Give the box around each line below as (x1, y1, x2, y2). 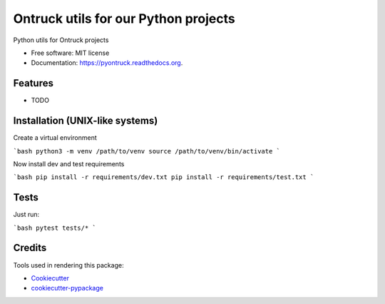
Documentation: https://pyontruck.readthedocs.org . (31, 59, 183, 67)
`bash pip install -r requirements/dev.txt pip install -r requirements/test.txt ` (13, 173, 314, 181)
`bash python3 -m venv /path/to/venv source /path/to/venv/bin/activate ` (13, 147, 281, 155)
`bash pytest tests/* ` (13, 223, 96, 232)
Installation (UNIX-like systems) (13, 115, 158, 127)
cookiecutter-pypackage (31, 284, 103, 293)
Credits (13, 242, 47, 254)
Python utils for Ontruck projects (13, 36, 109, 44)
